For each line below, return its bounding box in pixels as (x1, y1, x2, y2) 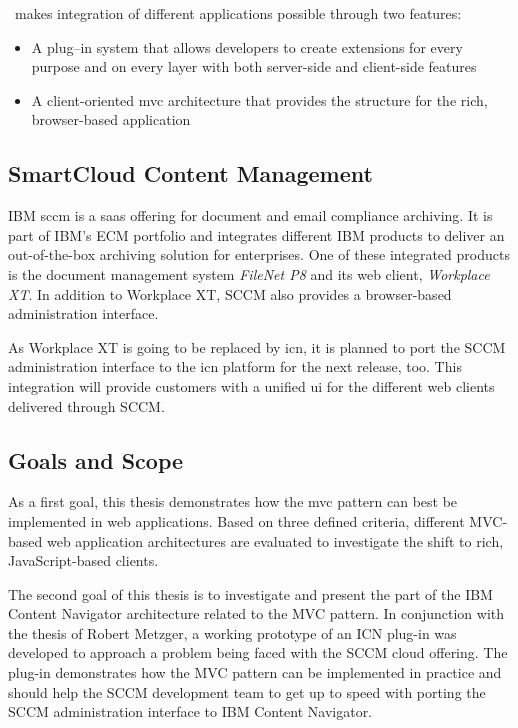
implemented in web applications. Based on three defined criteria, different (8, 510, 465, 531)
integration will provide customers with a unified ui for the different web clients (8, 375, 495, 396)
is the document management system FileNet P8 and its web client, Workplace (8, 263, 490, 284)
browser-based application (31, 109, 191, 130)
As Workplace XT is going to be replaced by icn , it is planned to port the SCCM (8, 336, 506, 357)
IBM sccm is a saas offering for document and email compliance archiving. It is (8, 205, 493, 226)
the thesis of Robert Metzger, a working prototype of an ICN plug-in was (8, 622, 457, 643)
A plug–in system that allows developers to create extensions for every (31, 36, 463, 57)
